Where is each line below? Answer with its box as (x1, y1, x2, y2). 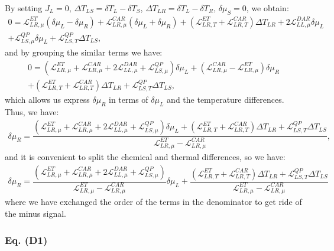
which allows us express (5, 93, 90, 105)
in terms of (109, 93, 148, 105)
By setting (5, 2, 43, 14)
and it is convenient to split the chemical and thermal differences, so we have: (5, 151, 286, 162)
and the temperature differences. (167, 93, 284, 105)
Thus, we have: (5, 105, 59, 118)
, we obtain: (246, 2, 289, 14)
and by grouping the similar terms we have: (5, 46, 163, 58)
